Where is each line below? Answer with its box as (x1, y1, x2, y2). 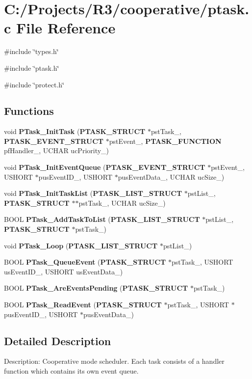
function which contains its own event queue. (4, 366, 139, 376)
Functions (4, 103, 54, 118)
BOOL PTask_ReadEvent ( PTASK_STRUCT (4, 299, 162, 310)
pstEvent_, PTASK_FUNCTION (109, 135, 222, 146)
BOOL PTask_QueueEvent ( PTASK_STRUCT (4, 257, 166, 267)
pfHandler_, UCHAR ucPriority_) (4, 145, 109, 156)
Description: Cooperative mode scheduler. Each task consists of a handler (4, 356, 225, 366)
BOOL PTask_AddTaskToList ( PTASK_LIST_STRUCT (4, 214, 200, 224)
